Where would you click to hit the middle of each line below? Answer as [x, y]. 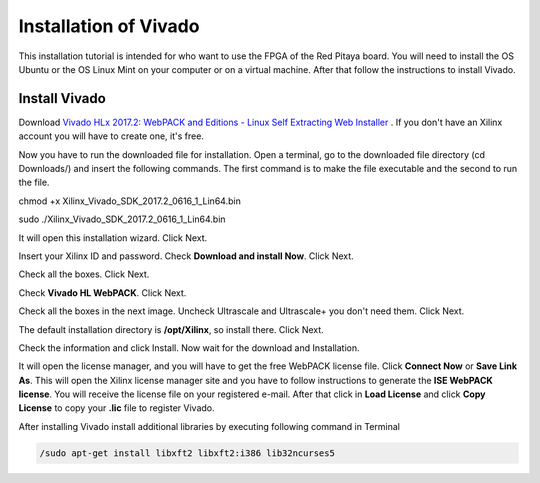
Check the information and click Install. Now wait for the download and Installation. [189, 347]
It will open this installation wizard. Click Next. [113, 237]
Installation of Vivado [109, 26]
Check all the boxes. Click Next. [84, 274]
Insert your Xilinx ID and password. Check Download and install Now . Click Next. [186, 256]
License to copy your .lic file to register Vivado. [116, 408]
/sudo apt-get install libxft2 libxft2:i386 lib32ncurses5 [187, 453]
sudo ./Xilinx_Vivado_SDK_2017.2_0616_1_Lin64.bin [122, 219]
